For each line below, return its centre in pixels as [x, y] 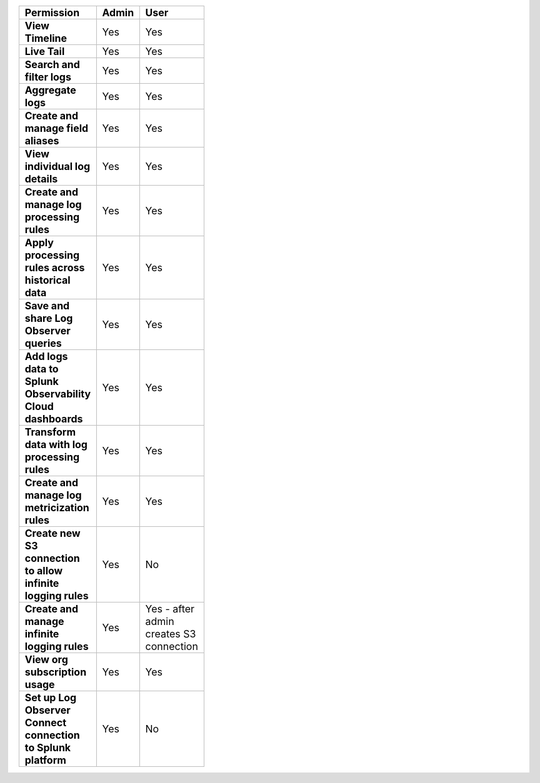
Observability [58, 393]
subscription [55, 672]
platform [45, 760]
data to [41, 368]
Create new [52, 533]
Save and [47, 305]
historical [47, 280]
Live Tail [44, 51]
